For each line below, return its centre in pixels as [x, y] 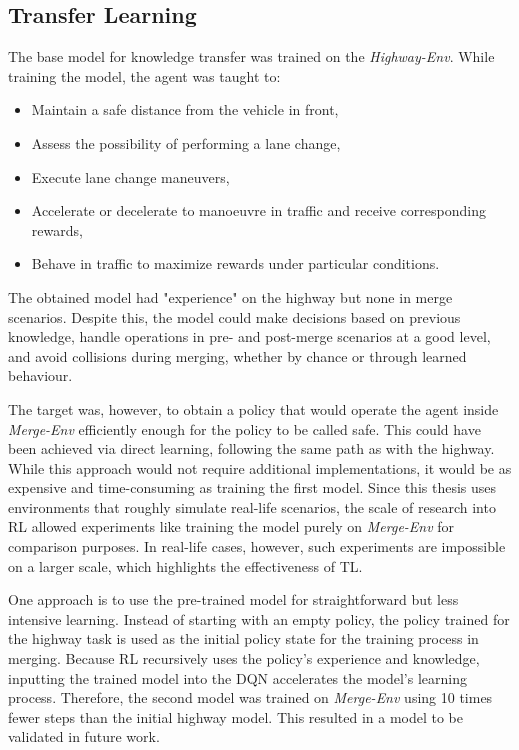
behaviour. [40, 375]
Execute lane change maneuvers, [130, 176]
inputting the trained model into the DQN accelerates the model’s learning [237, 677]
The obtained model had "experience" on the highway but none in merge [230, 296]
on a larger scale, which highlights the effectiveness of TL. [185, 565]
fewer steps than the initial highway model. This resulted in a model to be [235, 716]
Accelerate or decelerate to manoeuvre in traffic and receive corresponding [258, 210]
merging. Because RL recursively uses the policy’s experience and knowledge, [244, 658]
